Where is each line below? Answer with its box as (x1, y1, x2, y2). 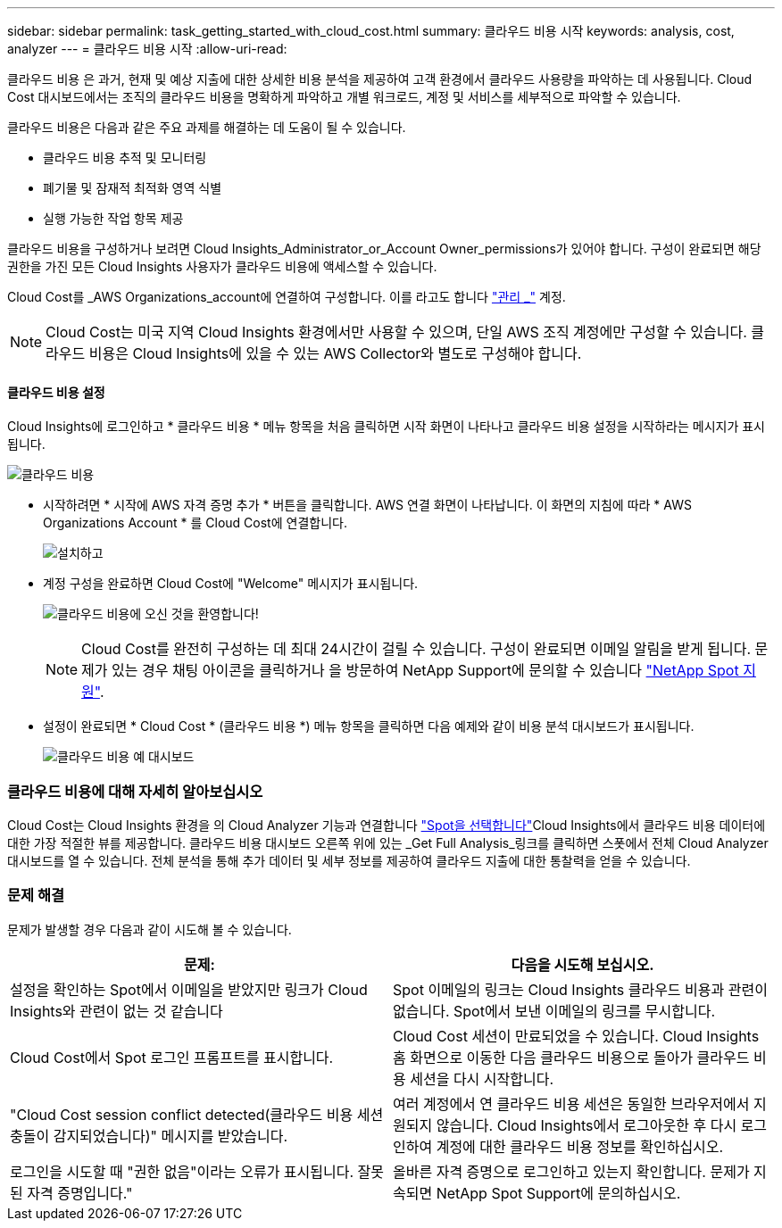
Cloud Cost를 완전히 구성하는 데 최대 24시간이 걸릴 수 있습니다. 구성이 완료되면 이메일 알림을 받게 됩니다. (81, 640, 752, 659)
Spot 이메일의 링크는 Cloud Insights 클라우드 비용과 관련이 (393, 980, 768, 999)
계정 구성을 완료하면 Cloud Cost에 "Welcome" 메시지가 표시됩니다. (43, 576, 419, 592)
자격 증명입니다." (27, 1183, 133, 1202)
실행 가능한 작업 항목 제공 (43, 211, 184, 226)
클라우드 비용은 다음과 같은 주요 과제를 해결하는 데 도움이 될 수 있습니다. (7, 120, 406, 135)
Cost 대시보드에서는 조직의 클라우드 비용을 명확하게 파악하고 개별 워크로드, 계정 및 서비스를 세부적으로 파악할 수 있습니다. (7, 89, 681, 104)
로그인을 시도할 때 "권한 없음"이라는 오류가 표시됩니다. (10, 1162, 354, 1181)
